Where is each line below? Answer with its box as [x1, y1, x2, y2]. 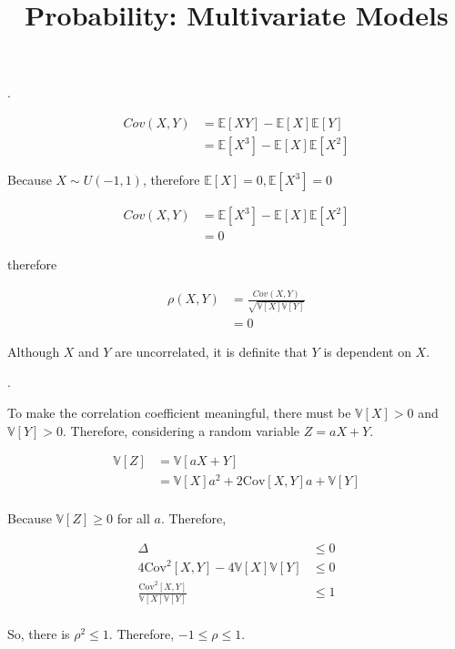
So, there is [7, 624, 70, 643]
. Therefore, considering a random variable [63, 421, 300, 440]
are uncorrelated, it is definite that [115, 341, 308, 360]
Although [7, 341, 60, 360]
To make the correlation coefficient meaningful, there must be [7, 402, 351, 421]
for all [116, 509, 150, 528]
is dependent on [323, 341, 411, 360]
